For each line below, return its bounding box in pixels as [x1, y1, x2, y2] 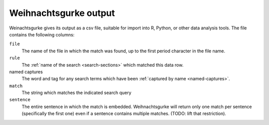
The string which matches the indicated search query [21, 90, 132, 96]
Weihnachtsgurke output [9, 7, 115, 18]
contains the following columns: [9, 31, 75, 37]
